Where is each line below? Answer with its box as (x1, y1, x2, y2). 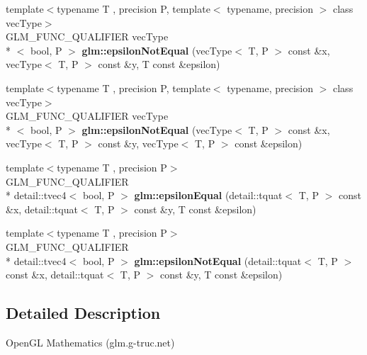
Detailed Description (6, 302, 161, 324)
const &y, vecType (98, 136, 179, 151)
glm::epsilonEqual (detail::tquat (134, 188, 283, 203)
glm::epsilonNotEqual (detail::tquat (134, 253, 302, 268)
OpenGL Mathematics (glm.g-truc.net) (6, 334, 175, 349)
